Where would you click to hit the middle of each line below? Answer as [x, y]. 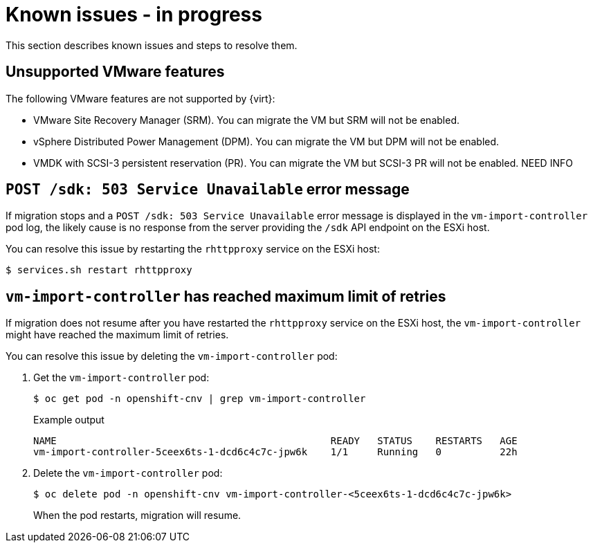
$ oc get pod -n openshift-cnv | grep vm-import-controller [200, 399]
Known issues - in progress [134, 15]
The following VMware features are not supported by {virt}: [140, 98]
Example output [69, 420]
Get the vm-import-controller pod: [121, 378]
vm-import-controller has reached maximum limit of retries [226, 296]
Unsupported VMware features [115, 72]
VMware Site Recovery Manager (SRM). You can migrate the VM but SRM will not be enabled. [246, 120]
